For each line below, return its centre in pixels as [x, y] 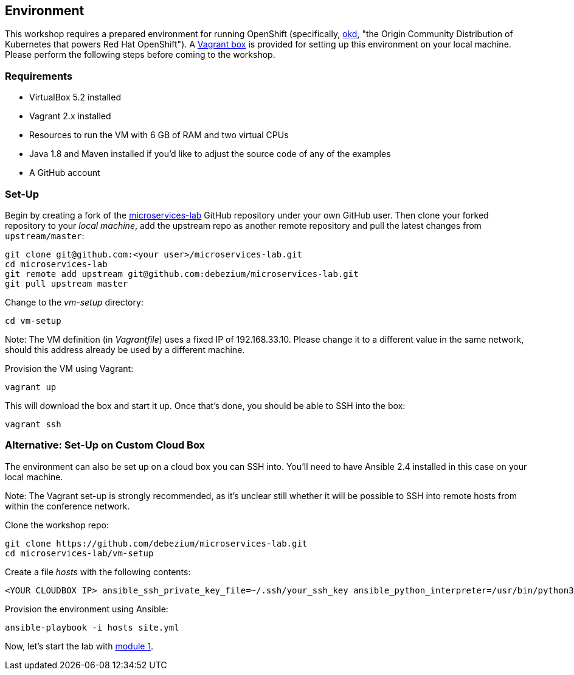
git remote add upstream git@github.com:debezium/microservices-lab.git [182, 274]
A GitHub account [65, 173]
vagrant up [31, 387]
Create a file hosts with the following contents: [98, 572]
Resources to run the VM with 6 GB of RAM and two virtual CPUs [159, 135]
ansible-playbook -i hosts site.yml [92, 627]
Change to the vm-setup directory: [74, 302]
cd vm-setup [33, 320]
